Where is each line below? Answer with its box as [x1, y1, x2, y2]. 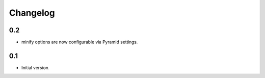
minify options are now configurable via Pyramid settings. [21, 39, 138, 45]
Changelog [9, 7, 55, 18]
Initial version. [21, 64, 50, 71]
